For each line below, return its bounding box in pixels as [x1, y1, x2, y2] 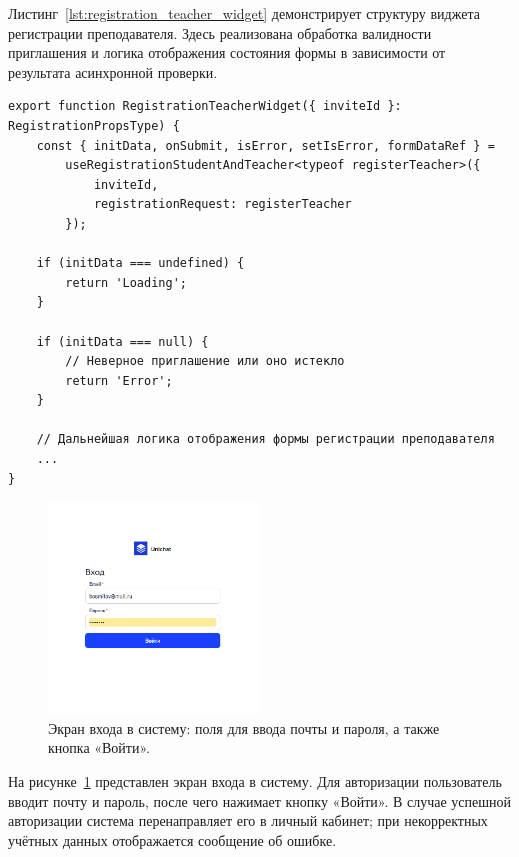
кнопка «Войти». [48, 737, 150, 758]
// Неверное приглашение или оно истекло [65, 354, 345, 369]
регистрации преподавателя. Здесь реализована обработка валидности [8, 22, 432, 43]
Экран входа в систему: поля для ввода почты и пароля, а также [48, 717, 440, 738]
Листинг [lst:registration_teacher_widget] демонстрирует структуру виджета [8, 3, 480, 23]
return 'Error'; [65, 373, 173, 388]
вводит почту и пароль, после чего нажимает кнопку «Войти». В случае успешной [8, 790, 512, 811]
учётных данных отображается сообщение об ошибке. [8, 829, 337, 850]
